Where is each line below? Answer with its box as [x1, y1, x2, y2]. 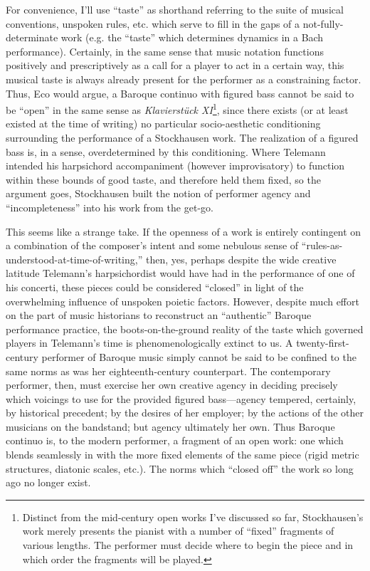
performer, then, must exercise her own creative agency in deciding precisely [6, 377, 338, 392]
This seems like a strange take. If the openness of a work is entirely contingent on [6, 224, 361, 239]
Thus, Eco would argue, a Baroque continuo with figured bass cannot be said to [6, 85, 354, 100]
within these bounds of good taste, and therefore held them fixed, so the [6, 172, 321, 187]
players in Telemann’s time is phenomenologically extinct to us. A [6, 335, 293, 350]
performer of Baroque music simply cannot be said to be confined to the [41, 349, 356, 364]
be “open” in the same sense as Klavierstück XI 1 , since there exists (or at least [6, 100, 349, 117]
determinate [6, 30, 58, 45]
